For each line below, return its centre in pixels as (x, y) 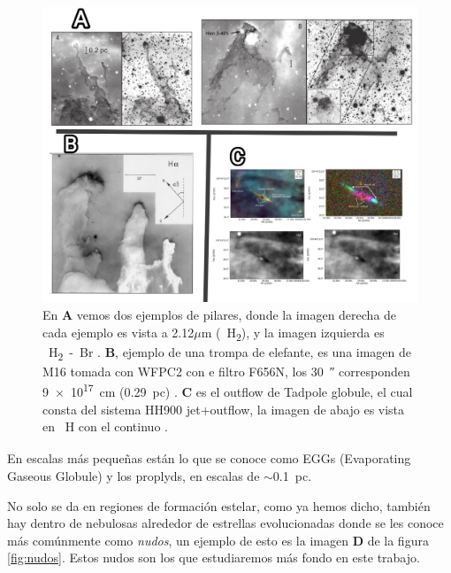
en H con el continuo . (105, 426)
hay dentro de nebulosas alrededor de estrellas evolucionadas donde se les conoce (225, 523)
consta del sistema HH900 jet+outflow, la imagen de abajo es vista (224, 409)
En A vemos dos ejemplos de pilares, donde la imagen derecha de (220, 314)
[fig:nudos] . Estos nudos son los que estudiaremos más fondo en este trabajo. (214, 558)
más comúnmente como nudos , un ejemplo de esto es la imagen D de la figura (218, 540)
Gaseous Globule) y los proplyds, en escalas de (134, 475)
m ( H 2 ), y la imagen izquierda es (293, 333)
